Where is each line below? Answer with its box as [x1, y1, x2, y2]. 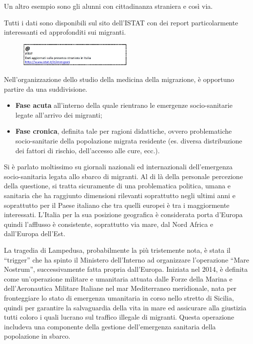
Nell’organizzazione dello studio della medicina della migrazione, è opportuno [4, 74, 234, 84]
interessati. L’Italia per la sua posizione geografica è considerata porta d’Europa [4, 209, 243, 220]
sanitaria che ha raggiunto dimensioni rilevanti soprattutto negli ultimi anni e [4, 190, 235, 200]
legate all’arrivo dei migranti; [15, 109, 102, 120]
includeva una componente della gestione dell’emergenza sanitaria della [4, 321, 216, 331]
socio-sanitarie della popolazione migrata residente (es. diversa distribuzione [15, 136, 242, 146]
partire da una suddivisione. [4, 83, 87, 94]
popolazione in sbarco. [4, 331, 71, 341]
